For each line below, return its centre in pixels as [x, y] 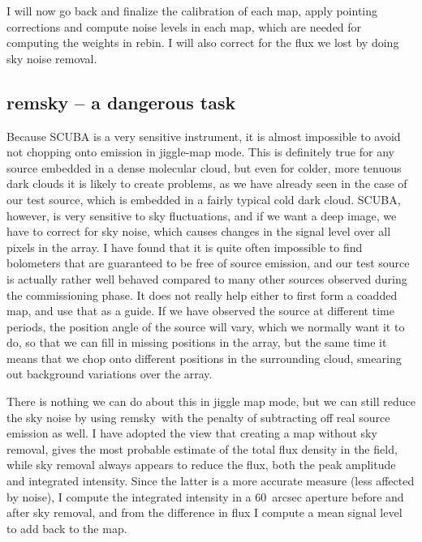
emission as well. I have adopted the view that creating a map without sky [192, 433]
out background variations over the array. [110, 374]
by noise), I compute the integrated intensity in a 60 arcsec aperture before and [205, 496]
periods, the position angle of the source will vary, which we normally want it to [206, 326]
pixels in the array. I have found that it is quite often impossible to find [185, 247]
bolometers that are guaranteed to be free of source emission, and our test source [208, 263]
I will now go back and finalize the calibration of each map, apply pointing [192, 11]
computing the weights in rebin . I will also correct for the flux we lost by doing [203, 43]
